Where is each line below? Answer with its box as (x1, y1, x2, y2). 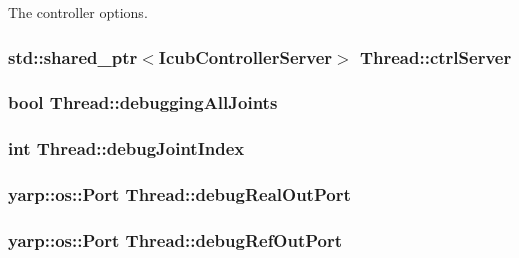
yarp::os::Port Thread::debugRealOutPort (8, 182, 351, 207)
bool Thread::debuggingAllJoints (8, 90, 278, 115)
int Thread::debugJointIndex (8, 136, 245, 161)
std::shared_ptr (8, 44, 138, 69)
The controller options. (8, 2, 148, 22)
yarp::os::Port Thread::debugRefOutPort (8, 227, 343, 252)
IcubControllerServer (158, 44, 333, 69)
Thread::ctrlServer (359, 44, 512, 69)
